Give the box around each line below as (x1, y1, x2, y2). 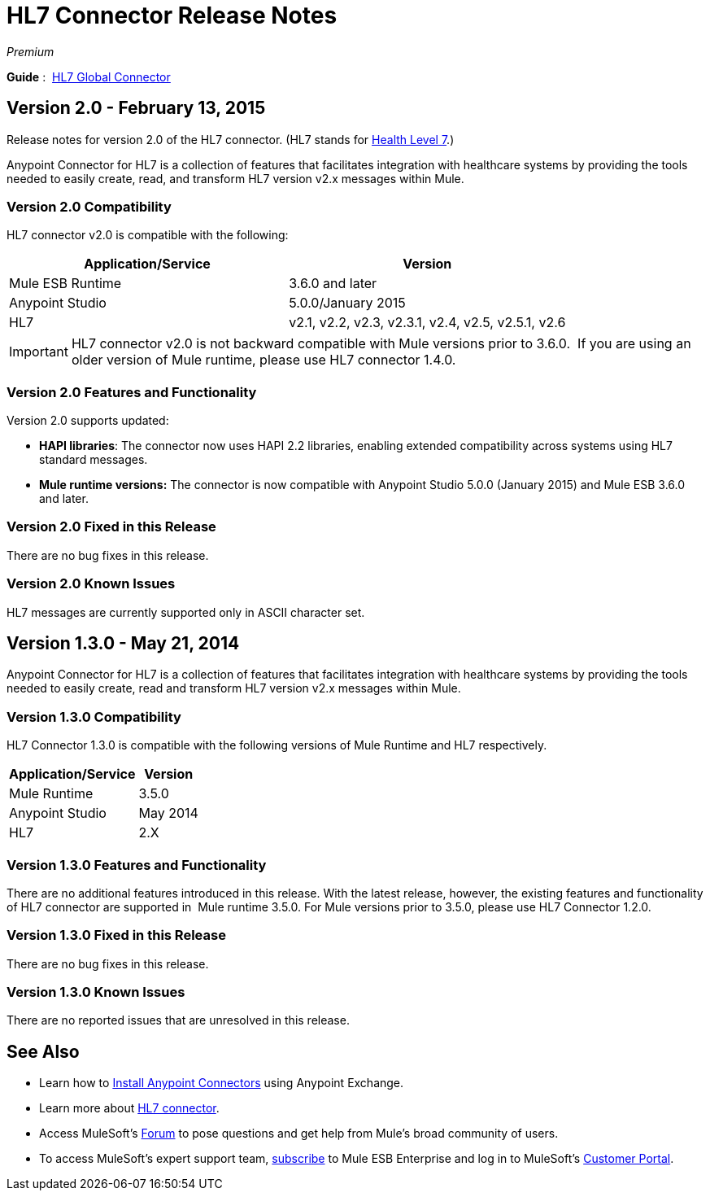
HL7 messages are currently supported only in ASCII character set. (7, 605, 365, 619)
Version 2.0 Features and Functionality (7, 383, 257, 400)
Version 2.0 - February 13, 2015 (7, 98, 266, 119)
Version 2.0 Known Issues (7, 575, 176, 592)
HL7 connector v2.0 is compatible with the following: (7, 228, 289, 242)
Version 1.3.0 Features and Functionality (7, 856, 267, 873)
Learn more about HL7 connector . (39, 1101, 220, 1116)
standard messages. (39, 452, 148, 467)
